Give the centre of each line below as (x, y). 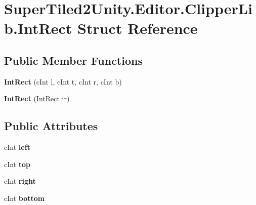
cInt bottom (25, 198)
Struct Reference (138, 28)
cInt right (20, 181)
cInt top (17, 164)
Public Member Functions (73, 60)
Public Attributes (51, 126)
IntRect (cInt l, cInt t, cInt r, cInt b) (63, 81)
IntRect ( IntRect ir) (37, 98)
